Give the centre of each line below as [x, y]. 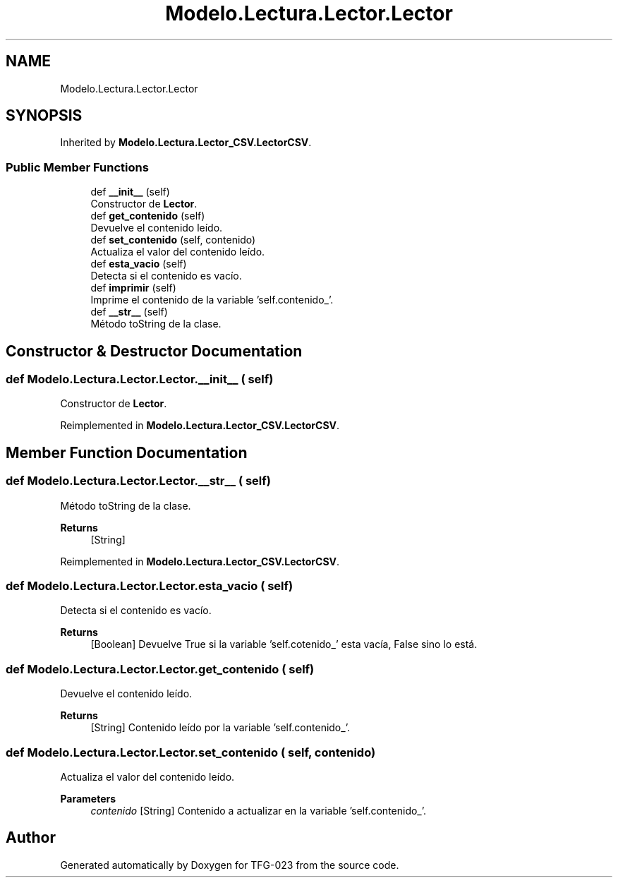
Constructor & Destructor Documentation [154, 351]
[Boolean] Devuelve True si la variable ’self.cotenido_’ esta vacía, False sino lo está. [284, 644]
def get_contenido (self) [148, 216]
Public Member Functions [77, 167]
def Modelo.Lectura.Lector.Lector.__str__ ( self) [138, 481]
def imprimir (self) [133, 288]
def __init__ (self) [130, 192]
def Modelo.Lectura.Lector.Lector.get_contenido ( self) [160, 669]
